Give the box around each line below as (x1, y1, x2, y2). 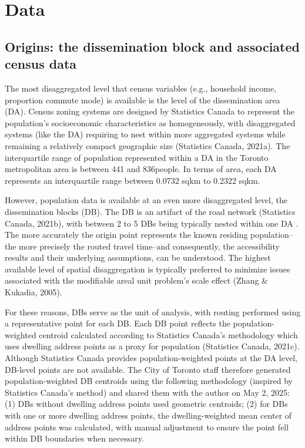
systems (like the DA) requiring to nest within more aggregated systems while (5, 128, 286, 140)
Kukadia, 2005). (5, 286, 62, 298)
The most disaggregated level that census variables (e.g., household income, (5, 82, 277, 94)
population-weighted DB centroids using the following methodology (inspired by (5, 375, 293, 387)
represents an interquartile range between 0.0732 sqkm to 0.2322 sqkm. (5, 174, 260, 186)
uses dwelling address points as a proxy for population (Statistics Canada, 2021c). (5, 340, 300, 352)
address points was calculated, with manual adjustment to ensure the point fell (5, 420, 289, 433)
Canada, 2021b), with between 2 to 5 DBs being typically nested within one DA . (5, 217, 299, 229)
